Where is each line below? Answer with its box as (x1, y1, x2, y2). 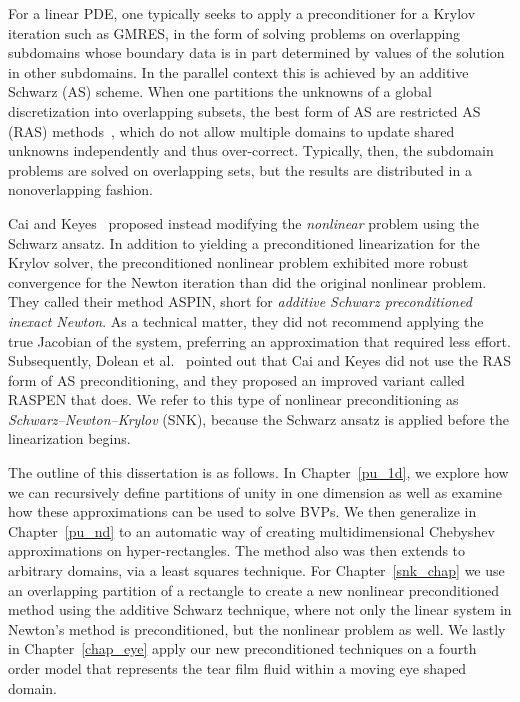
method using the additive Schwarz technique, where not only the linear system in (8, 599, 512, 620)
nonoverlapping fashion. (8, 179, 153, 200)
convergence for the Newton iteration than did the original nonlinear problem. (8, 271, 487, 292)
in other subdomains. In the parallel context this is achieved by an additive (8, 61, 469, 82)
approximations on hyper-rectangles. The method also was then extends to (8, 540, 466, 561)
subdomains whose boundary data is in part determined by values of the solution (8, 42, 505, 63)
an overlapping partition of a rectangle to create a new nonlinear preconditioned (8, 579, 500, 600)
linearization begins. (8, 428, 131, 449)
